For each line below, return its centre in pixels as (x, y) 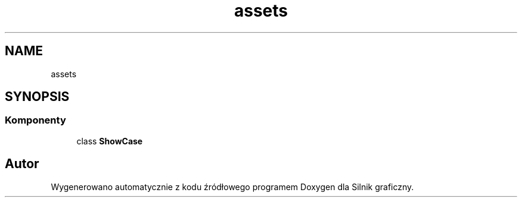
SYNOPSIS (37, 97)
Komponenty (35, 120)
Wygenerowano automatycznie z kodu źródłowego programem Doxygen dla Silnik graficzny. (232, 187)
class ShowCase (110, 141)
